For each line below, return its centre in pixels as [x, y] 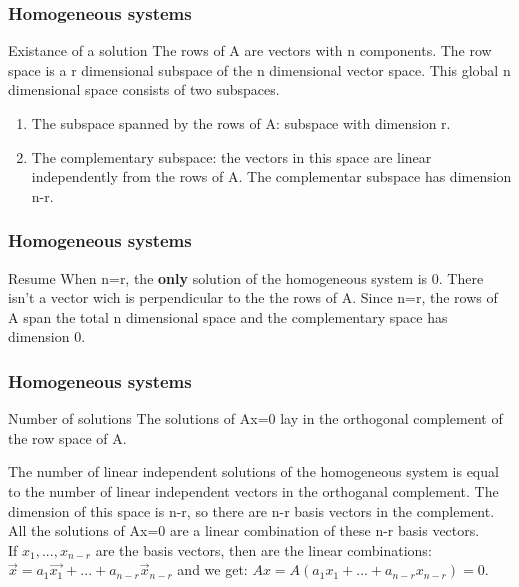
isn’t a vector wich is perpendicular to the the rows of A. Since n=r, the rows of [253, 297]
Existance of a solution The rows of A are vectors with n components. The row [250, 50]
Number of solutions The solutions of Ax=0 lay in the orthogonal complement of [255, 418]
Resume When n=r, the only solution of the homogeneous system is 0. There [246, 277]
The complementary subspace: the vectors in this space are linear [231, 156]
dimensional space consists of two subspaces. [144, 89]
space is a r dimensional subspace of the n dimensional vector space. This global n [259, 69]
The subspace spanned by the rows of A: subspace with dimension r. [241, 123]
